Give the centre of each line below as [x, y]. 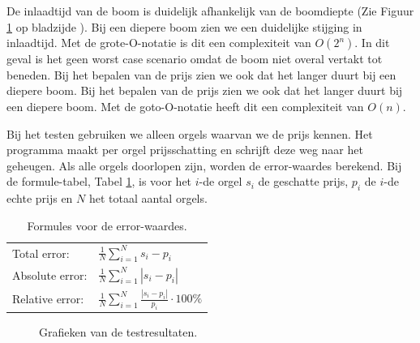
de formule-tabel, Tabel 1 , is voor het [99, 181]
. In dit [372, 43]
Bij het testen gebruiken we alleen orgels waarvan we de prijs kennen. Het [190, 133]
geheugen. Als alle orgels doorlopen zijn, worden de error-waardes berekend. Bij [204, 165]
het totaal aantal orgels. [148, 198]
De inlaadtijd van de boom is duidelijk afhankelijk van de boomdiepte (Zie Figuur [210, 11]
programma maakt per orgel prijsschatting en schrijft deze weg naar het [185, 150]
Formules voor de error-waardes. [107, 225]
